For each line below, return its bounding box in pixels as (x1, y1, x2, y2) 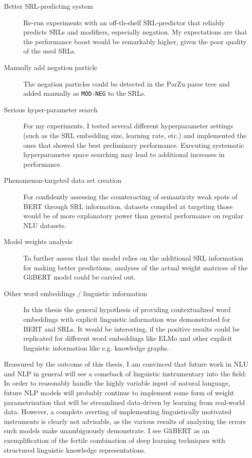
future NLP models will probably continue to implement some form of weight (4, 388, 234, 398)
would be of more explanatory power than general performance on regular (23, 211, 244, 221)
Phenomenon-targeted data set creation (4, 175, 122, 185)
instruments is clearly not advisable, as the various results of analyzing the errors (4, 416, 246, 426)
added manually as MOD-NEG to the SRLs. (23, 88, 146, 98)
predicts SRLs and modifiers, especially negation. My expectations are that (23, 27, 248, 37)
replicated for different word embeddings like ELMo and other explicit (23, 333, 233, 343)
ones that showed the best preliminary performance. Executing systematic (23, 140, 244, 150)
